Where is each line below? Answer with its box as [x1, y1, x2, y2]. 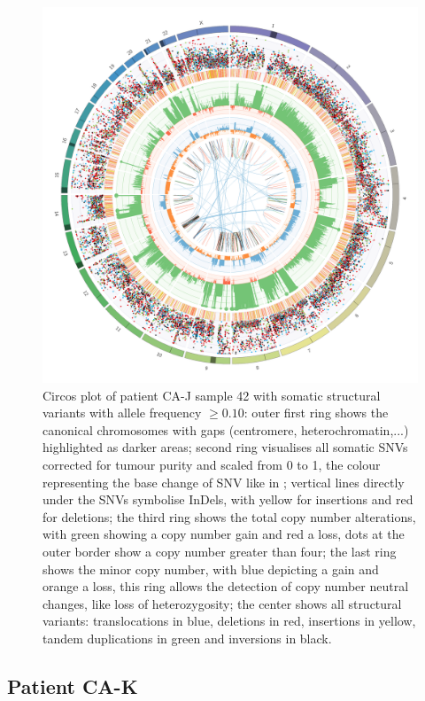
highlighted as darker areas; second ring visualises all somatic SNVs [42, 438, 408, 456]
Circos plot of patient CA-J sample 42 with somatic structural [42, 386, 381, 404]
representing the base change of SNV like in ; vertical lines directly [42, 472, 405, 491]
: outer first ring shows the [243, 403, 389, 422]
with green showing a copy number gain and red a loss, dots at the [42, 525, 405, 543]
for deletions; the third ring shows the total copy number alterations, [42, 507, 416, 526]
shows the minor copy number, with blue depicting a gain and [42, 559, 379, 578]
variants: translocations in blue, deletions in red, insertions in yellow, [42, 611, 416, 630]
